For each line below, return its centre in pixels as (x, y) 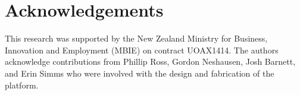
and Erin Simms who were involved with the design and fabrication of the (140, 73)
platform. (22, 85)
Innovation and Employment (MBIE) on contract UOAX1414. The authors (142, 50)
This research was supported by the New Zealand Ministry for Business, (136, 38)
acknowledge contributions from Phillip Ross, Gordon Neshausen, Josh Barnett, (150, 61)
